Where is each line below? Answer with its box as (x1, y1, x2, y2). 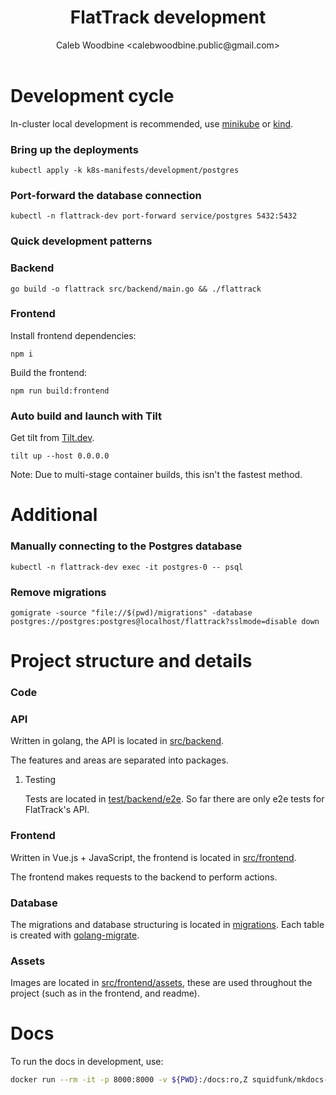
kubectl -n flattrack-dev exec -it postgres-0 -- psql (10, 562, 244, 572)
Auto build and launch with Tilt (10, 409, 162, 423)
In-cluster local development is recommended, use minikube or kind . (10, 117, 294, 130)
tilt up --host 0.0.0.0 (10, 451, 110, 461)
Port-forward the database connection (10, 188, 202, 202)
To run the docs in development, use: (10, 1056, 164, 1068)
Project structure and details (10, 650, 253, 673)
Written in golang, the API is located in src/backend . (10, 735, 225, 747)
